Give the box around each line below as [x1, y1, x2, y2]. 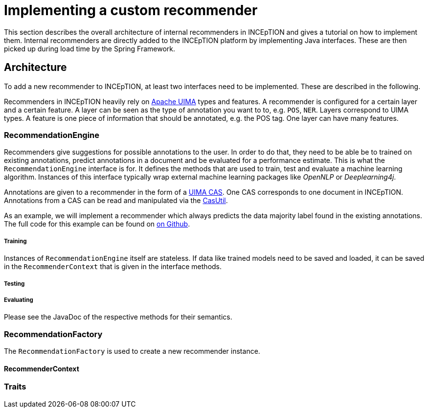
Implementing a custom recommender [4, 2, 258, 19]
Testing [4, 280, 25, 287]
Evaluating [4, 296, 33, 303]
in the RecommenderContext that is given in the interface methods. [4, 262, 222, 271]
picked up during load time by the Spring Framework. [4, 44, 176, 53]
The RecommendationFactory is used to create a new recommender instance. [4, 347, 260, 356]
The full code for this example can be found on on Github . [4, 220, 190, 229]
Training [4, 237, 27, 245]
